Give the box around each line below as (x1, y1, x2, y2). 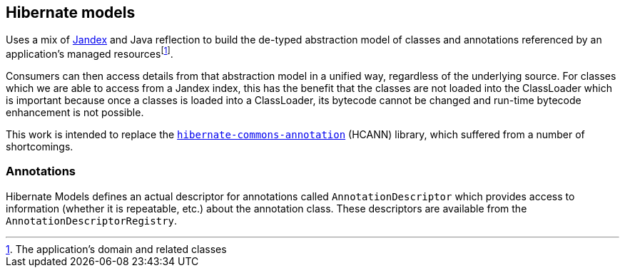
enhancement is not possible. (6, 106, 144, 119)
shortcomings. (6, 140, 73, 153)
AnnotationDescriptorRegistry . (6, 214, 178, 227)
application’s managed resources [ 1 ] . (6, 46, 173, 61)
